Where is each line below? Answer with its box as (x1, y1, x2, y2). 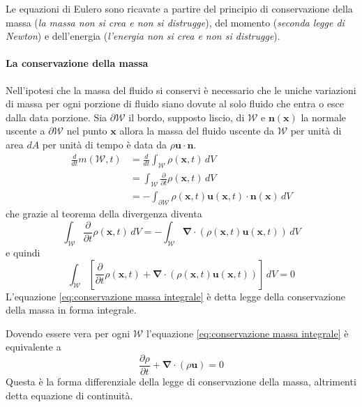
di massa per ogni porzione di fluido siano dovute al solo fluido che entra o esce (6, 96, 345, 111)
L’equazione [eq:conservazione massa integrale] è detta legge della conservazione (6, 289, 346, 303)
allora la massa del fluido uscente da (119, 123, 274, 138)
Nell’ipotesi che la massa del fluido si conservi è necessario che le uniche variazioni (6, 82, 356, 97)
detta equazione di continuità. (6, 387, 133, 402)
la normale (301, 109, 347, 124)
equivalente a (6, 339, 61, 354)
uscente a (6, 123, 45, 138)
